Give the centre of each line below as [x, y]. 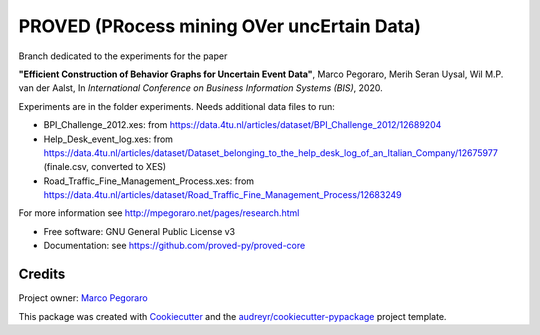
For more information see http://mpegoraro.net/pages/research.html [159, 213]
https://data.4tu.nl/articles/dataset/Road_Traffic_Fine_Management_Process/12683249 [222, 195]
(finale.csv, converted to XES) [105, 167]
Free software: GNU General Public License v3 [139, 231]
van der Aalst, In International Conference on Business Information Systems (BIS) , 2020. [201, 88]
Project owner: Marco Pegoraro [83, 298]
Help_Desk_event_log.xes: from [108, 139]
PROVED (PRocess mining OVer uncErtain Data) [220, 26]
